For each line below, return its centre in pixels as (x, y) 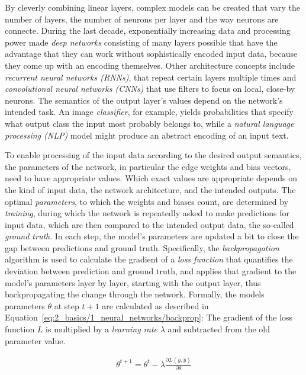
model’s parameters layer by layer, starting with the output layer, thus (133, 282)
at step (67, 305)
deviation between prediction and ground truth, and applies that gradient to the (151, 271)
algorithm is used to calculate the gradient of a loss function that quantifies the (149, 259)
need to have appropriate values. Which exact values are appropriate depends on (151, 178)
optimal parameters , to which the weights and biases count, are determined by (147, 201)
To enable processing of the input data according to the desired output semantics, (153, 155)
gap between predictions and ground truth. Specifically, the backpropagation (142, 247)
